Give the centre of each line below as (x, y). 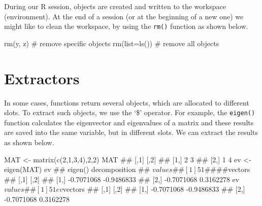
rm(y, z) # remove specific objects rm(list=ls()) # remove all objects (112, 43)
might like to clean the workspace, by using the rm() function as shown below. (126, 26)
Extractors (42, 78)
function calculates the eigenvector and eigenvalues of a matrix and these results (129, 122)
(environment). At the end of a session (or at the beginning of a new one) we (124, 16)
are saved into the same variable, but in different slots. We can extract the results (131, 132)
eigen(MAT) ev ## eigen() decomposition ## (77, 169)
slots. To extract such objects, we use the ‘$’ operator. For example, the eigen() (130, 112)
